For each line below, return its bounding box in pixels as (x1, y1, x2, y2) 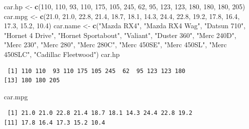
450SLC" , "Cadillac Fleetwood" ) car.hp (4, 49, 120, 59)
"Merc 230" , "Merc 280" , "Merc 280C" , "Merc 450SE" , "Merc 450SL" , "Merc (4, 39, 227, 50)
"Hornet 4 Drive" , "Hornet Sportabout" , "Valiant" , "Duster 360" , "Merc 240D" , (4, 30, 236, 40)
